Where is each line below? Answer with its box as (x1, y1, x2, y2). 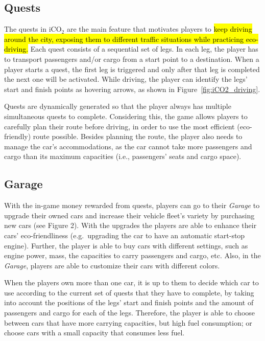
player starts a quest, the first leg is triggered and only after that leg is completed (4, 63, 260, 74)
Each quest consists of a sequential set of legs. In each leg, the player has (30, 43, 258, 54)
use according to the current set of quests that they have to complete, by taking (4, 287, 254, 298)
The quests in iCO (4, 24, 62, 34)
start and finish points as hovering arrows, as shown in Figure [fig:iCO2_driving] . (4, 83, 260, 94)
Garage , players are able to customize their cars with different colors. (4, 260, 220, 270)
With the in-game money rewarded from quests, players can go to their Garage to (4, 200, 260, 211)
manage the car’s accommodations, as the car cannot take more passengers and (4, 141, 252, 151)
